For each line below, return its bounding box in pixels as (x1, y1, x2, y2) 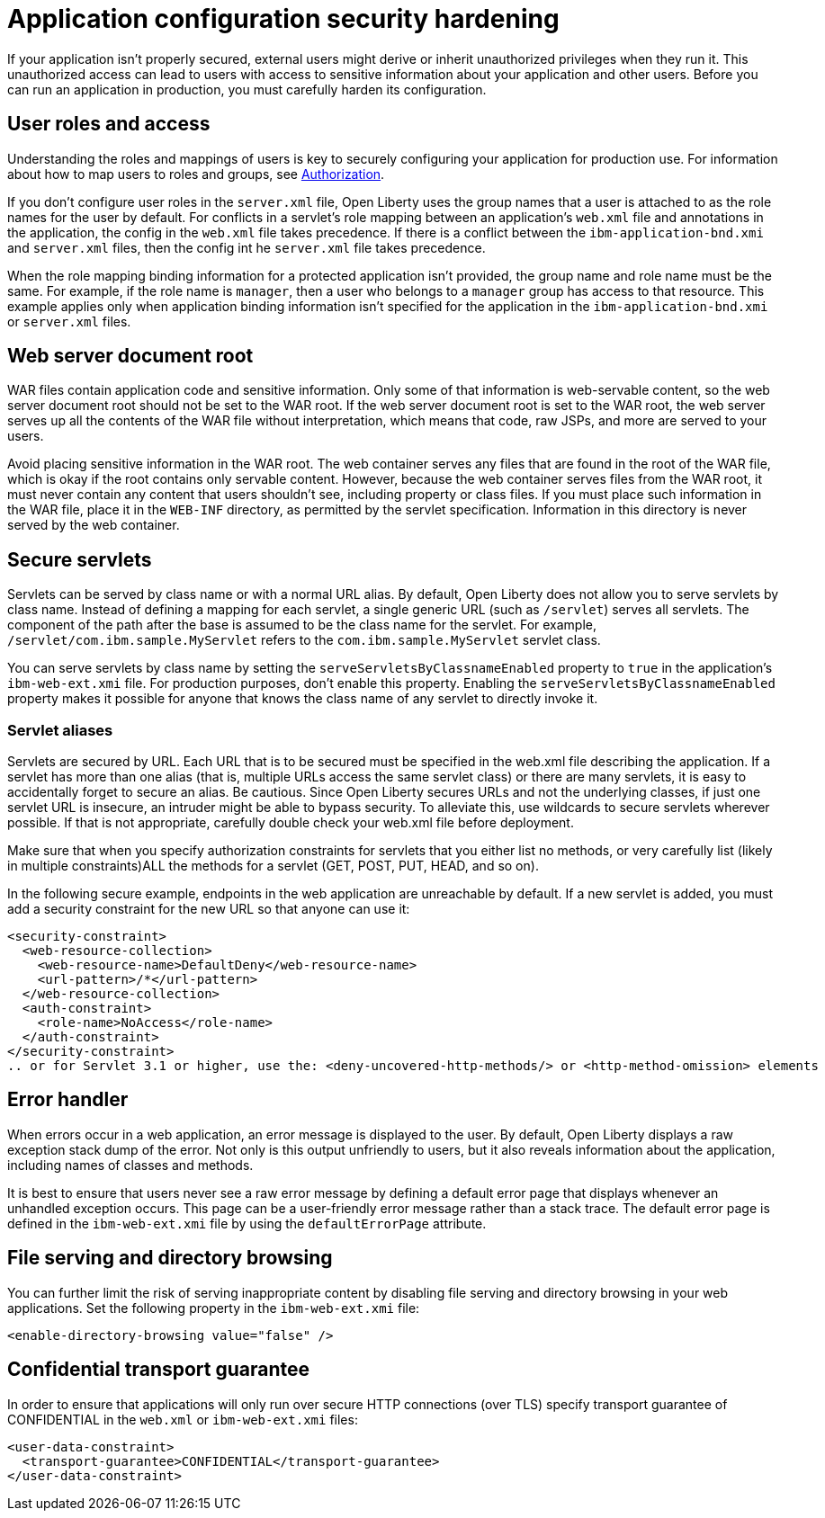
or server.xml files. (7, 313, 131, 329)
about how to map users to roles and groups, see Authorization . (7, 165, 385, 182)
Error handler (7, 1088, 129, 1112)
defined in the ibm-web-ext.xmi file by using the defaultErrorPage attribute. (7, 1215, 487, 1231)
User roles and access (7, 112, 211, 136)
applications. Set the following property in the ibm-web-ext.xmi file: (7, 1299, 420, 1316)
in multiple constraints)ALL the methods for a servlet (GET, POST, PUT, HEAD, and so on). (7, 858, 539, 874)
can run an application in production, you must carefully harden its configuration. (7, 81, 487, 97)
